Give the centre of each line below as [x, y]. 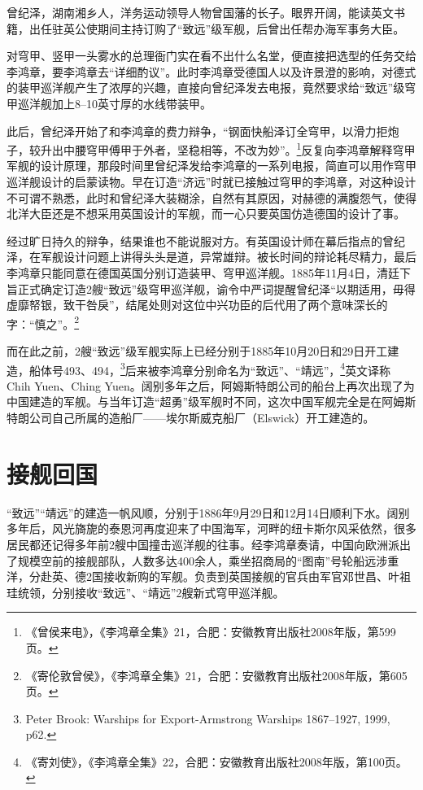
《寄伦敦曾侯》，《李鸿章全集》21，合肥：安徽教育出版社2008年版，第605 [216, 675]
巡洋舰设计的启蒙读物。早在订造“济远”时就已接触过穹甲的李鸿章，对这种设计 [211, 181]
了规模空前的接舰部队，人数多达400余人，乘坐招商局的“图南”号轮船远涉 [197, 560]
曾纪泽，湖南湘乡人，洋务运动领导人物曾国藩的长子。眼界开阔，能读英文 [200, 12]
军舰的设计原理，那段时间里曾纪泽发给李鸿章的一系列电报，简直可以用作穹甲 [211, 166]
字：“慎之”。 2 [43, 322]
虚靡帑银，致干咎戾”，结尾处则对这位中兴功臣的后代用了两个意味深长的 [197, 305]
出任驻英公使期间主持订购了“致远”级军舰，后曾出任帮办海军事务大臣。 [217, 28]
